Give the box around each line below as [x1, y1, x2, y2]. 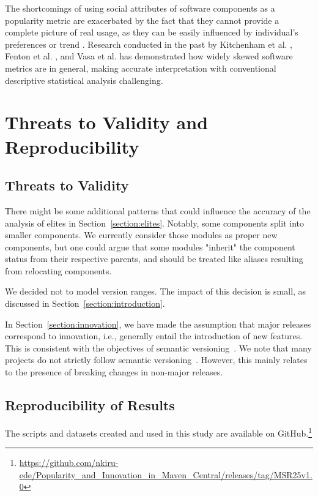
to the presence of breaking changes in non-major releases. [5, 366, 223, 378]
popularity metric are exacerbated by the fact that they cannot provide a [5, 13, 279, 26]
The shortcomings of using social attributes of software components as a [5, 2, 275, 14]
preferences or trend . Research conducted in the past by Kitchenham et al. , [5, 37, 293, 50]
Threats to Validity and [5, 110, 209, 135]
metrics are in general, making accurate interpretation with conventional [5, 61, 276, 74]
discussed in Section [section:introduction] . [5, 297, 165, 310]
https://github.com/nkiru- [19, 456, 119, 469]
